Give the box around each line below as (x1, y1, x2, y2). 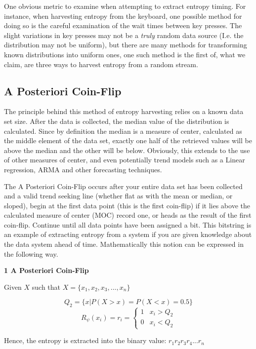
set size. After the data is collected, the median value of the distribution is (4, 116, 229, 126)
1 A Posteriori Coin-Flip (4, 265, 89, 275)
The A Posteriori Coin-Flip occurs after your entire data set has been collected (4, 181, 243, 191)
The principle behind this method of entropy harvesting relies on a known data (4, 106, 244, 116)
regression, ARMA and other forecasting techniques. (4, 164, 162, 174)
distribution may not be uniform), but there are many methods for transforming (4, 39, 247, 50)
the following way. (4, 248, 58, 259)
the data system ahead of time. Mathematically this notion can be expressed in (4, 239, 244, 249)
